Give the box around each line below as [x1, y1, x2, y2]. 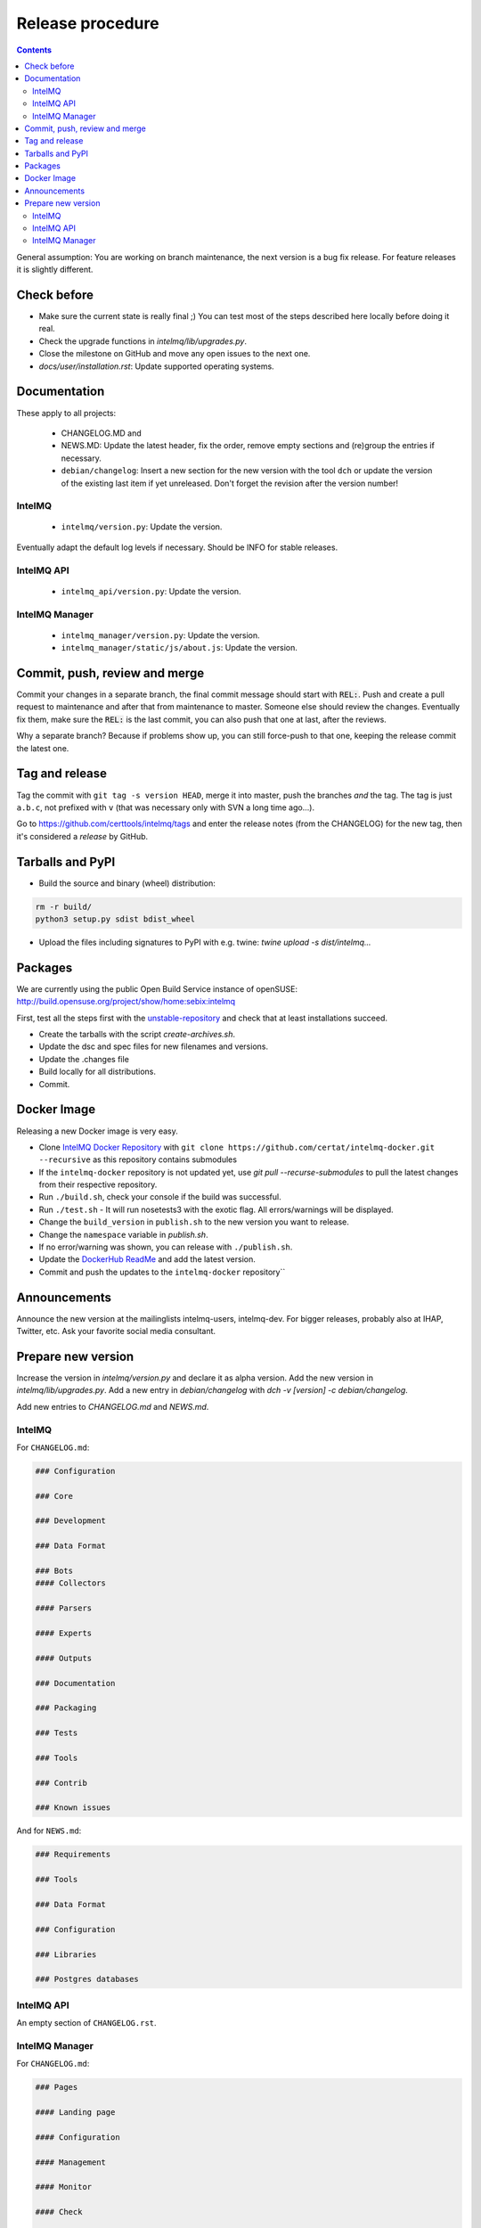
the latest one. [16, 742, 69, 753]
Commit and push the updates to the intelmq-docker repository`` [38, 1266, 286, 1277]
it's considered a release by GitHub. [16, 831, 149, 841]
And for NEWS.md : [16, 1825, 82, 1836]
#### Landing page [35, 2107, 116, 2117]
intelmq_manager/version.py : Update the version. [61, 629, 260, 641]
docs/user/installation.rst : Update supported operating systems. [38, 361, 275, 372]
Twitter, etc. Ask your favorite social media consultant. [16, 1326, 216, 1337]
